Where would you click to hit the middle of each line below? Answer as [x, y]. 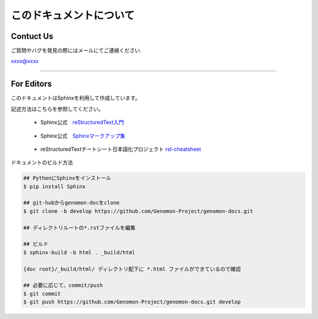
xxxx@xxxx [25, 61]
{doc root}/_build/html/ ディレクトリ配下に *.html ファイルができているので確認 [132, 269]
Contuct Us [32, 36]
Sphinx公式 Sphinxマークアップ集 [83, 136]
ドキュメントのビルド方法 [42, 163]
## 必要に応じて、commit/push [63, 285]
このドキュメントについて [73, 15]
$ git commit [42, 294]
